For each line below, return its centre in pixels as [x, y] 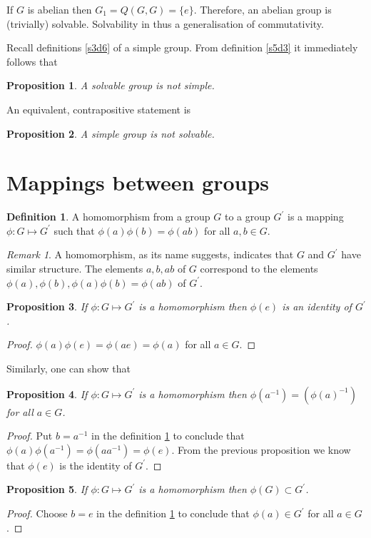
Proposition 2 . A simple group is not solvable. [111, 133]
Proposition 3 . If [47, 306]
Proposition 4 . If [47, 394]
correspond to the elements [259, 269]
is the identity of [96, 465]
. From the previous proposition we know [261, 449]
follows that [32, 61]
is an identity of [317, 306]
